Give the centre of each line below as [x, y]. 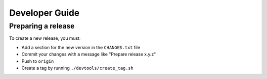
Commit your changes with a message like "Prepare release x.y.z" [89, 54]
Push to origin [38, 61]
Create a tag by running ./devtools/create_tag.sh [77, 68]
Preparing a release [42, 26]
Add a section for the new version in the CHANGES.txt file [81, 47]
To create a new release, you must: [45, 38]
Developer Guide [44, 13]
